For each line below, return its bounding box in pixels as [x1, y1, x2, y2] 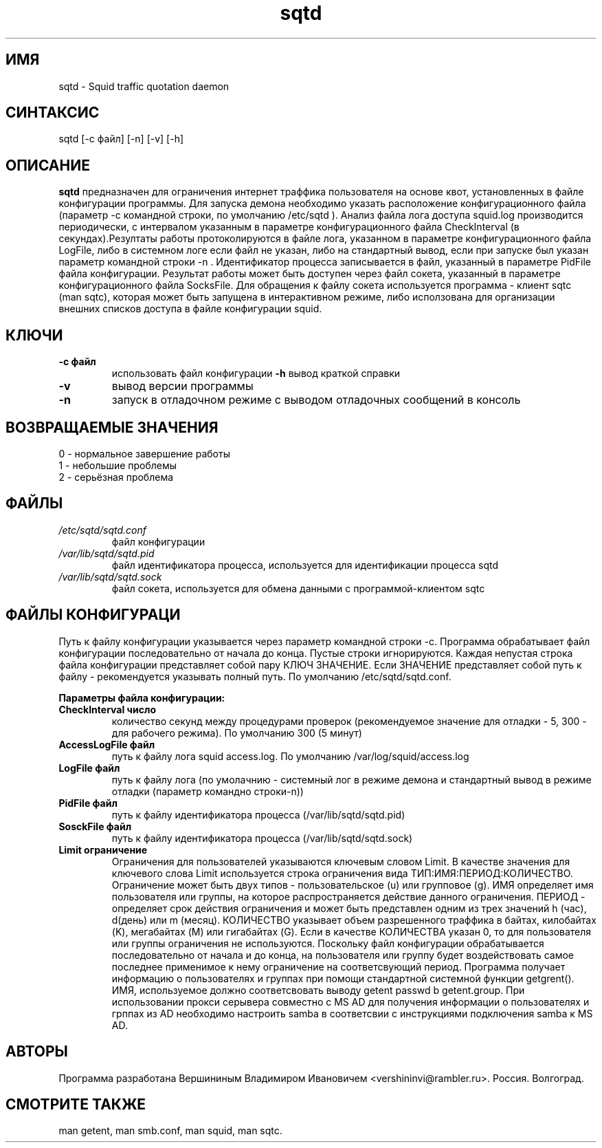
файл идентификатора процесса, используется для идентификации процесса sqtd [111, 559, 499, 571]
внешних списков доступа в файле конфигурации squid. [58, 303, 322, 315]
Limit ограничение [58, 843, 148, 856]
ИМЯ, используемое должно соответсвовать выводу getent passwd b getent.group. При [111, 984, 525, 996]
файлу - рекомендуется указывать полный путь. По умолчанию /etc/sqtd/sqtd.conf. [58, 670, 452, 682]
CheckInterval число [58, 703, 156, 715]
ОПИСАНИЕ [5, 156, 90, 174]
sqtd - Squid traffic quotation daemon [58, 80, 230, 92]
